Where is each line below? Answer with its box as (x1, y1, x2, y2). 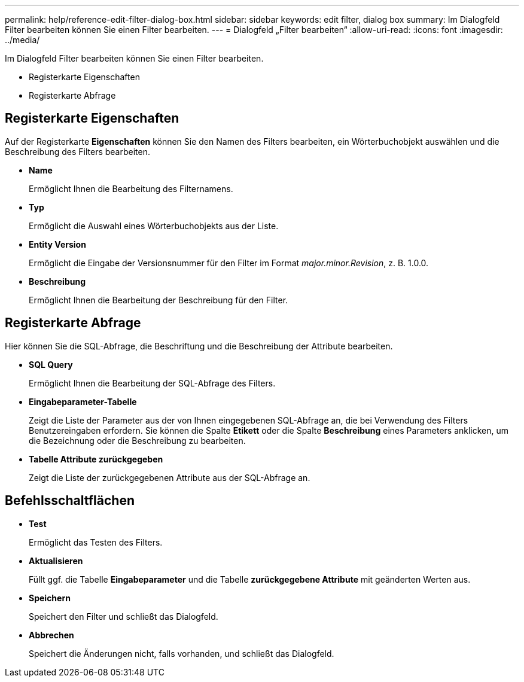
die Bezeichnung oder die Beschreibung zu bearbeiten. (29, 435, 246, 446)
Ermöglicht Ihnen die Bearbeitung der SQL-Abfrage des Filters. (29, 377, 276, 388)
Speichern (29, 592, 71, 603)
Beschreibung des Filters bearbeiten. (5, 146, 150, 157)
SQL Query (29, 359, 73, 370)
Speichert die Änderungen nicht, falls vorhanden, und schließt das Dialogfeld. (29, 648, 334, 659)
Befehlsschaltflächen (5, 493, 135, 509)
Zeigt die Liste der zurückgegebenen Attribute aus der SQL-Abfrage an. (29, 472, 310, 483)
